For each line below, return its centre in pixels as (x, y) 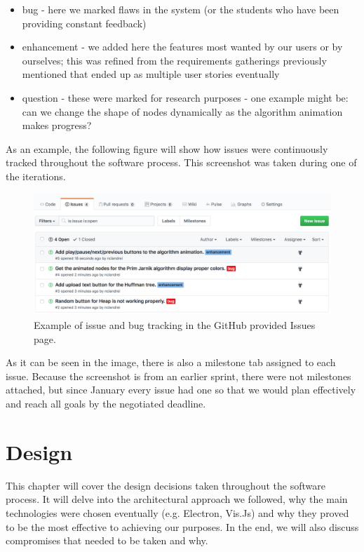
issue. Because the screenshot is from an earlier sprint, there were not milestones (178, 376)
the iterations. (36, 176)
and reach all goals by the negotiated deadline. (106, 403)
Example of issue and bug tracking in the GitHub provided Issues (175, 325)
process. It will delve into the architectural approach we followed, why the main (177, 499)
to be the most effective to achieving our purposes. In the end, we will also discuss (182, 526)
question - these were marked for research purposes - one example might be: (185, 97)
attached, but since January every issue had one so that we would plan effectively (181, 390)
